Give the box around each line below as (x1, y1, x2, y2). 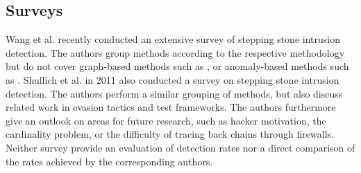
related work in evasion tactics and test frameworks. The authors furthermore (6, 100, 336, 114)
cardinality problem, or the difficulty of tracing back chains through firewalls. (6, 127, 334, 141)
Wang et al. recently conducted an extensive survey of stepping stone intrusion (6, 32, 340, 46)
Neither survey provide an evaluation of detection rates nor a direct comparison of (6, 140, 355, 154)
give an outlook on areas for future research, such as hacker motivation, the (6, 113, 326, 127)
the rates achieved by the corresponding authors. (6, 154, 213, 168)
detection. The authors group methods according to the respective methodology (6, 45, 345, 60)
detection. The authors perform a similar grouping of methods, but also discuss (6, 86, 343, 100)
